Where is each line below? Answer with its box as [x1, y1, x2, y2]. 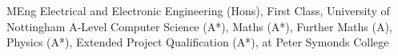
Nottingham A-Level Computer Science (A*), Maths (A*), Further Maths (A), [6, 18, 392, 34]
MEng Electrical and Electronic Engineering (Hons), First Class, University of [6, 2, 390, 18]
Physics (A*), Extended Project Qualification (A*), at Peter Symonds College [6, 34, 389, 50]
